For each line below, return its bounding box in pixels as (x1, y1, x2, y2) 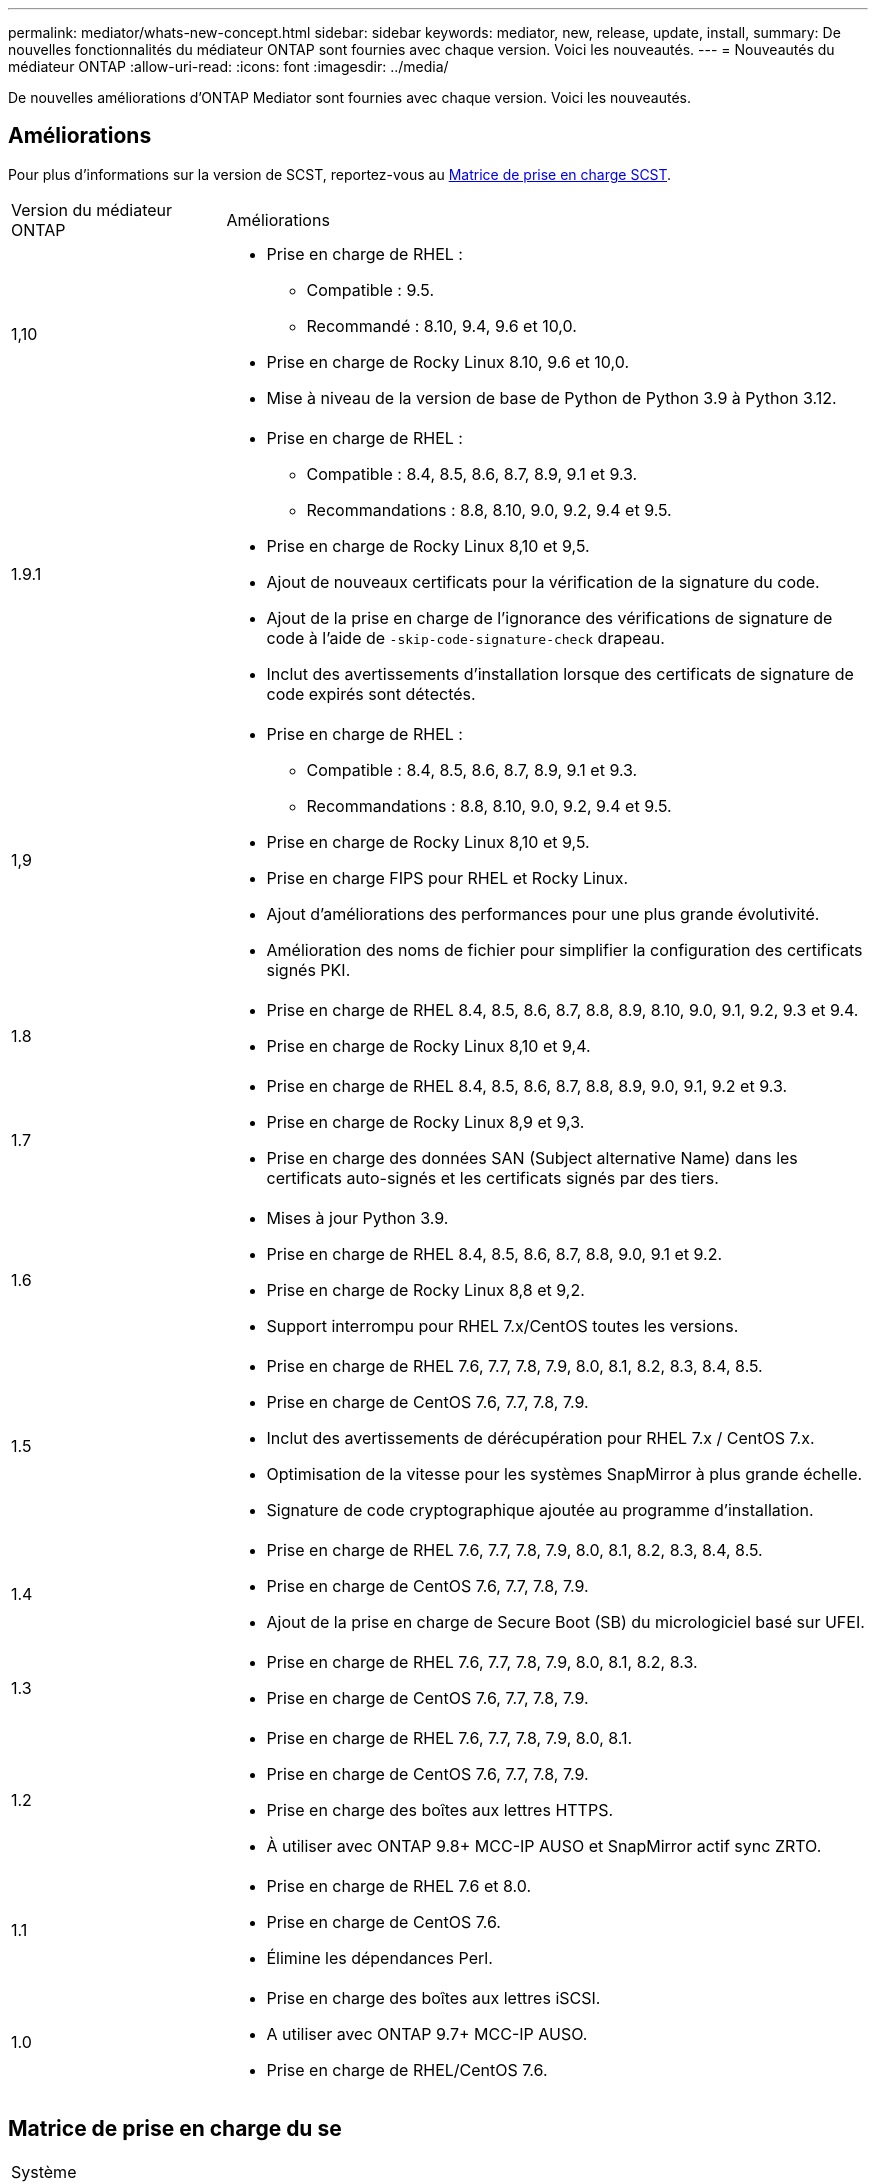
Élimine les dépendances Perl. (266, 1947, 493, 1968)
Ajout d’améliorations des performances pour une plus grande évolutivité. (266, 903, 820, 924)
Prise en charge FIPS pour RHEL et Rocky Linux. (266, 867, 629, 888)
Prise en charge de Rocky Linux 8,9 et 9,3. (266, 1111, 585, 1132)
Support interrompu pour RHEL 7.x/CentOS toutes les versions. (266, 1315, 739, 1336)
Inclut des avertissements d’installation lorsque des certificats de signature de (266, 663, 854, 684)
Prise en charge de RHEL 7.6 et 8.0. (266, 1875, 532, 1896)
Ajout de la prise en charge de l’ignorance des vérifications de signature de (266, 607, 833, 628)
